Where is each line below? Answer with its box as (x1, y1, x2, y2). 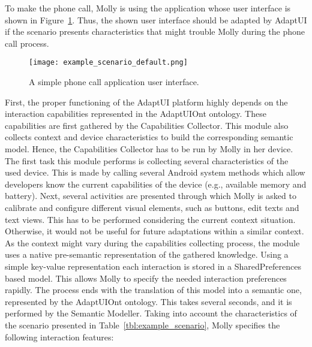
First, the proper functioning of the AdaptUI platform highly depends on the (5, 95, 288, 108)
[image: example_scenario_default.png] (29, 58, 188, 67)
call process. (5, 37, 49, 49)
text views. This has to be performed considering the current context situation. (5, 213, 296, 225)
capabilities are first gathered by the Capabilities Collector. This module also (5, 119, 289, 131)
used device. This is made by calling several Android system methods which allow (5, 166, 305, 179)
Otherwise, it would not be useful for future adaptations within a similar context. (5, 225, 304, 237)
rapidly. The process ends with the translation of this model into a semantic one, (5, 283, 302, 296)
